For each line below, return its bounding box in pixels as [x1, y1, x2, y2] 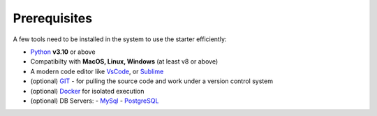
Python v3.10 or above [30, 48, 96, 56]
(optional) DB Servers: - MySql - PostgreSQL [30, 96, 159, 105]
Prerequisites [13, 10, 93, 26]
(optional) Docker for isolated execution [30, 87, 145, 95]
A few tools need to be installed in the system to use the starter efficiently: [13, 35, 227, 43]
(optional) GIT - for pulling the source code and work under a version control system [30, 77, 274, 85]
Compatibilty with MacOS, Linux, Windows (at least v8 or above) [30, 57, 219, 66]
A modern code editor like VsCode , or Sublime [30, 67, 164, 75]
